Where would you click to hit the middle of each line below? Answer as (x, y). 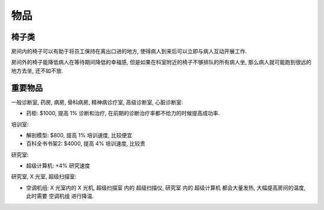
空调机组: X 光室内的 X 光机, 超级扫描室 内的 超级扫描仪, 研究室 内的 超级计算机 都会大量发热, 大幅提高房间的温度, (166, 187)
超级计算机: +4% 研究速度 (58, 166)
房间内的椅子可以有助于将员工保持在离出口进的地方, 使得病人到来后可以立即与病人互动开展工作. (129, 52)
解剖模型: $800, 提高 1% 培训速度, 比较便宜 (79, 135)
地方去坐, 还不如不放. (37, 70)
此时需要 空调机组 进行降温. (60, 196)
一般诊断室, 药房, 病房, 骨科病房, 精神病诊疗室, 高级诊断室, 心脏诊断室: (97, 102)
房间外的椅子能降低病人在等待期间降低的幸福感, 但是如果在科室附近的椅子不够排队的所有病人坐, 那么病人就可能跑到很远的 (161, 62)
